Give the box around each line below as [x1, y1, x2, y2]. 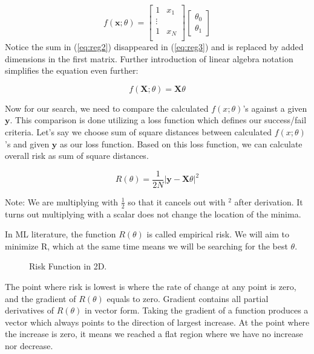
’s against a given [243, 101, 307, 114]
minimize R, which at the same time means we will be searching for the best [5, 239, 288, 252]
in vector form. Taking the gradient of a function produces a [85, 304, 309, 317]
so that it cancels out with [128, 195, 226, 208]
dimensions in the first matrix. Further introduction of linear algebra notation [5, 52, 293, 65]
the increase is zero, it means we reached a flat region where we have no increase [5, 327, 303, 340]
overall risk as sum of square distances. [5, 149, 149, 162]
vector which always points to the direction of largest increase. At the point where [5, 315, 310, 328]
